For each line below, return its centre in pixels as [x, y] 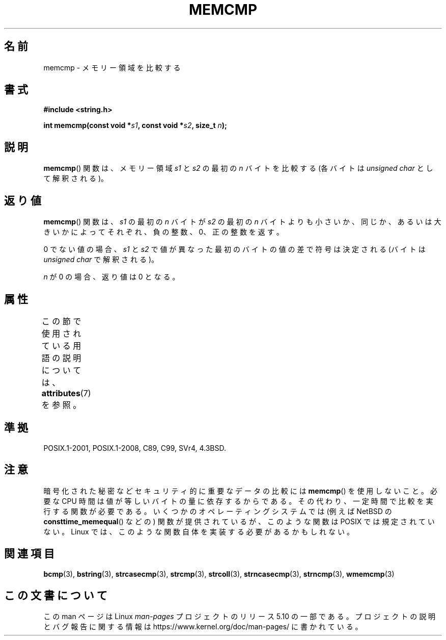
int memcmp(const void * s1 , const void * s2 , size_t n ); [135, 125]
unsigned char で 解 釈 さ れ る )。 [101, 260]
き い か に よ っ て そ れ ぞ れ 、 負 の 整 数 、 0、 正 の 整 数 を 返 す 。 [163, 232]
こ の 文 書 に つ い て [56, 595]
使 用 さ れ [61, 333]
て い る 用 [61, 345]
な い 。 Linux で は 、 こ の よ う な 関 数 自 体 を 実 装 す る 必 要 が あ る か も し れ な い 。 [199, 531]
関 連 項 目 [29, 554]
